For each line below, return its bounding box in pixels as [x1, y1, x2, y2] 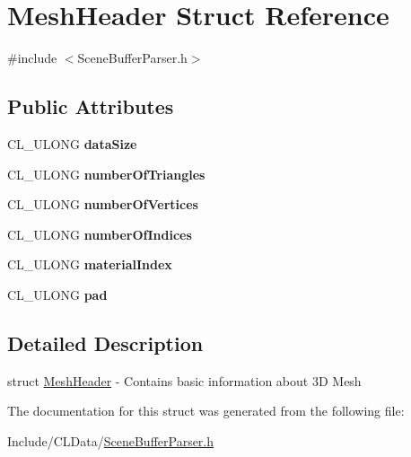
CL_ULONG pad [7, 285, 108, 303]
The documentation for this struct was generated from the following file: [7, 401, 405, 420]
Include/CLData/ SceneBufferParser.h [7, 431, 214, 450]
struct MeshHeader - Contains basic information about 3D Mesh [7, 371, 362, 390]
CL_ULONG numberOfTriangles [7, 164, 205, 183]
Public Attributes [7, 92, 174, 120]
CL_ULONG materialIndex [7, 255, 172, 274]
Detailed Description [7, 329, 204, 356]
